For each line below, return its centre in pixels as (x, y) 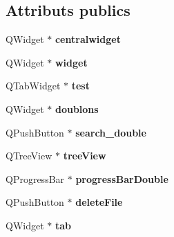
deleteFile (99, 202)
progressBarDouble (122, 178)
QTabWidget (33, 86)
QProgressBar (35, 178)
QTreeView (29, 156)
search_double (111, 132)
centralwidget (88, 39)
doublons (77, 108)
